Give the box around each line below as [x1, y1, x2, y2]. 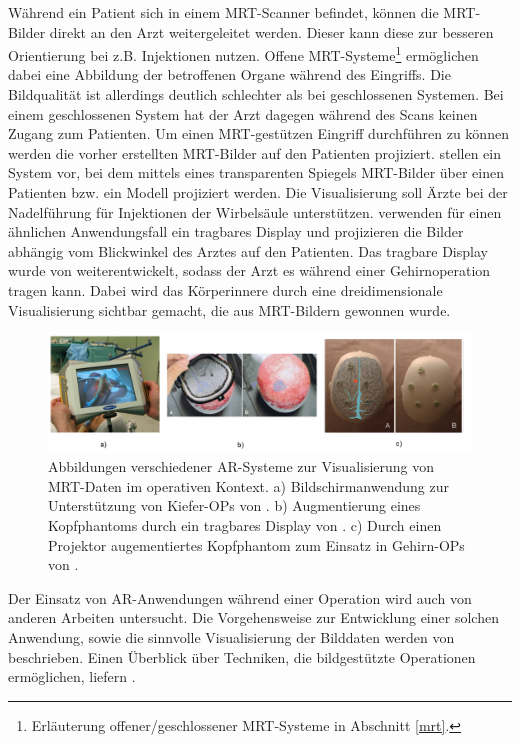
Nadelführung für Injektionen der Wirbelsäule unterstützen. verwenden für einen [8, 201, 502, 222]
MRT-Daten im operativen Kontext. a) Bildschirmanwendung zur [48, 475, 449, 496]
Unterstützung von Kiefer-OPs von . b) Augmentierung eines [48, 495, 421, 516]
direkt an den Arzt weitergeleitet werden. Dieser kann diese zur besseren [49, 21, 494, 42]
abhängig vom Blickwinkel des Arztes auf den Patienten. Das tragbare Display [8, 240, 488, 261]
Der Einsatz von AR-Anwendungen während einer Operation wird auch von [8, 587, 472, 608]
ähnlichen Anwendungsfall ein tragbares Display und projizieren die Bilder [8, 221, 464, 242]
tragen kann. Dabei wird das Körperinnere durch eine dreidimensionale [8, 279, 443, 300]
